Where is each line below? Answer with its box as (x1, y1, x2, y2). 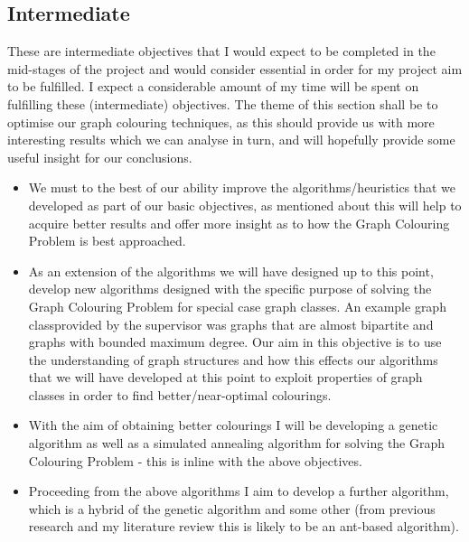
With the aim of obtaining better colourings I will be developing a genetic (28, 416, 438, 435)
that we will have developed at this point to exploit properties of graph (28, 368, 423, 387)
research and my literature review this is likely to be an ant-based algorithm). (28, 517, 459, 536)
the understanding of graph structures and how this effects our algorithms (28, 350, 438, 369)
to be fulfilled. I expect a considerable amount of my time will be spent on (7, 77, 419, 96)
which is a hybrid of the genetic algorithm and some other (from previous (28, 499, 436, 518)
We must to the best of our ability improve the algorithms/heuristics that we (28, 178, 456, 197)
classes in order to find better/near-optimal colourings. (28, 385, 332, 404)
